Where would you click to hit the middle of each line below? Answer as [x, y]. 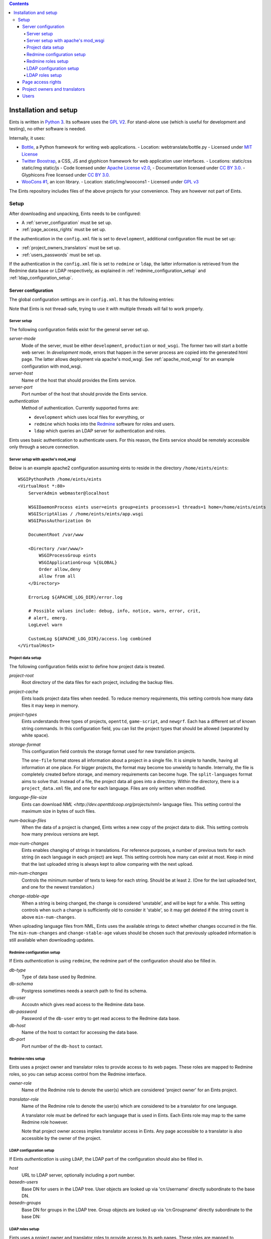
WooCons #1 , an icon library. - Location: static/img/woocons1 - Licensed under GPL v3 [110, 182]
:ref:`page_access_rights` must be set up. [64, 229]
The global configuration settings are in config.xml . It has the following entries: [92, 299]
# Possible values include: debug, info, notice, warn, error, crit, [114, 611]
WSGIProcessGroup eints [68, 556]
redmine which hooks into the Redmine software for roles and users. [105, 424]
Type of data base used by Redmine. [59, 977]
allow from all [57, 576]
